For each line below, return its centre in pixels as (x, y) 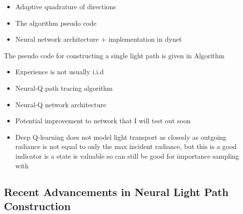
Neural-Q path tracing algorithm (64, 88)
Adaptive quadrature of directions (65, 6)
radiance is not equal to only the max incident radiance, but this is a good (126, 146)
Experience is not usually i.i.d (59, 72)
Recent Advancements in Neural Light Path (116, 191)
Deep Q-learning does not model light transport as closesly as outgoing (121, 137)
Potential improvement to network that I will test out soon (103, 121)
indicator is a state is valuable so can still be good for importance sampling (127, 156)
